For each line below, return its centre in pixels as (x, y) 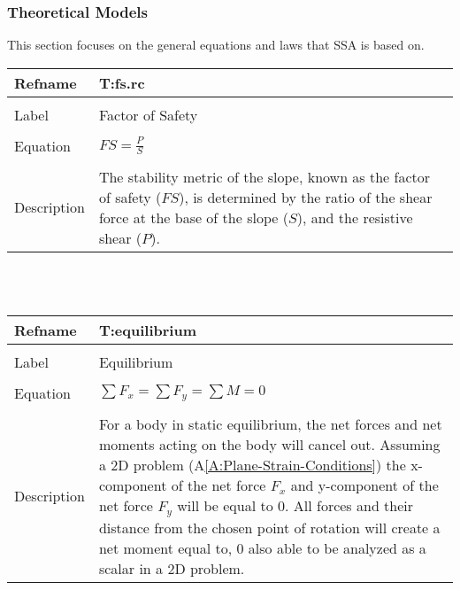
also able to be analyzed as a (337, 547)
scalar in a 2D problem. (172, 568)
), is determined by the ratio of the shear (306, 197)
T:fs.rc (122, 82)
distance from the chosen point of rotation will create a (269, 527)
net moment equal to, (165, 547)
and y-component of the (364, 485)
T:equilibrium (147, 330)
